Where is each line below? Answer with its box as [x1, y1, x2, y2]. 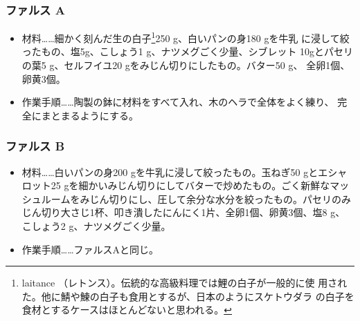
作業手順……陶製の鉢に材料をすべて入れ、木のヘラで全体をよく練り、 [21, 95, 334, 109]
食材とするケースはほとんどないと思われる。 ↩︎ [21, 302, 233, 317]
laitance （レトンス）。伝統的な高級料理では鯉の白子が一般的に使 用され [21, 275, 348, 290]
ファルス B [6, 137, 65, 155]
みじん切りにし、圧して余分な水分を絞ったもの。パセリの [80, 191, 341, 206]
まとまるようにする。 [41, 108, 138, 122]
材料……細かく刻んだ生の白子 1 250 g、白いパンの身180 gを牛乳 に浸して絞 [21, 29, 350, 45]
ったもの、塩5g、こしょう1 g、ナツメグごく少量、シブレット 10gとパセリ [21, 44, 354, 59]
